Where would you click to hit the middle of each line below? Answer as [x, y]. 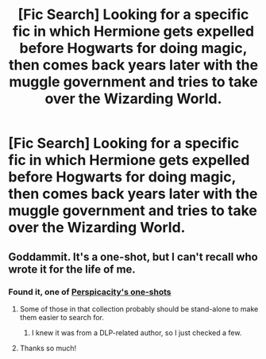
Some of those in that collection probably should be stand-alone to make [139, 309]
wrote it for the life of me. [72, 269]
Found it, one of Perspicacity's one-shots [90, 292]
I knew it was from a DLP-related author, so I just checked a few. [137, 332]
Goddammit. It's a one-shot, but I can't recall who [133, 256]
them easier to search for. [62, 317]
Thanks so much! [48, 348]
